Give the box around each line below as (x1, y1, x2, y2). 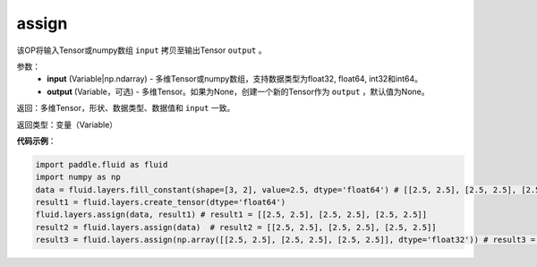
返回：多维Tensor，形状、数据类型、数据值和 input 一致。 (16, 103, 235, 114)
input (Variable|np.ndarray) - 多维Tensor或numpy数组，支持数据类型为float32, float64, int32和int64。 (47, 73, 423, 84)
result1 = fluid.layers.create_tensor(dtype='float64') (35, 197, 286, 208)
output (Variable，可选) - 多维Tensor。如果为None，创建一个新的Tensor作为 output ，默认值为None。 (47, 86, 430, 97)
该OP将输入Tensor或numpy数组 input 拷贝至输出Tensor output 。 (16, 45, 267, 56)
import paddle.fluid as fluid (35, 159, 168, 169)
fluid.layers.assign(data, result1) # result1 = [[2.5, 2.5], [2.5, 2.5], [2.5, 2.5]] (35, 210, 428, 220)
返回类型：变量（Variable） (16, 119, 118, 130)
